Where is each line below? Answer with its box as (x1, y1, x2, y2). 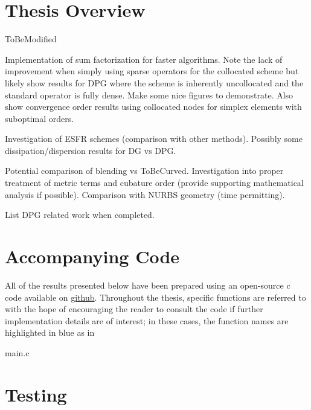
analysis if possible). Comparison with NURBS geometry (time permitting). (5, 188, 285, 200)
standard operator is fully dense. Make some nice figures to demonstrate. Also (5, 88, 293, 101)
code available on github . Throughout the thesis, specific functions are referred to (5, 290, 306, 303)
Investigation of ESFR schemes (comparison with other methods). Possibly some (5, 132, 303, 145)
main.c (5, 346, 30, 359)
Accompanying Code (5, 244, 180, 269)
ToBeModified (5, 33, 57, 45)
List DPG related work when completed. (5, 208, 155, 221)
